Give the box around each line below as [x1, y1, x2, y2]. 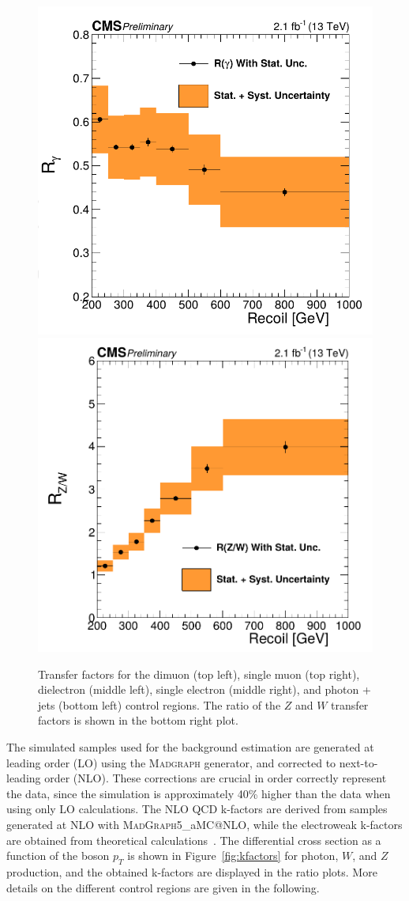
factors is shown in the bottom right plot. [38, 712, 238, 729]
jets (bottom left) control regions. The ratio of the [38, 696, 281, 713]
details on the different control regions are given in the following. [6, 879, 320, 895]
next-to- [339, 754, 378, 770]
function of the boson [6, 847, 110, 864]
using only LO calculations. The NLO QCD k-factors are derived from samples [6, 801, 388, 817]
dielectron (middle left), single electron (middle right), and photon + [38, 681, 371, 698]
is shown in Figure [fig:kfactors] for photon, [127, 847, 339, 864]
